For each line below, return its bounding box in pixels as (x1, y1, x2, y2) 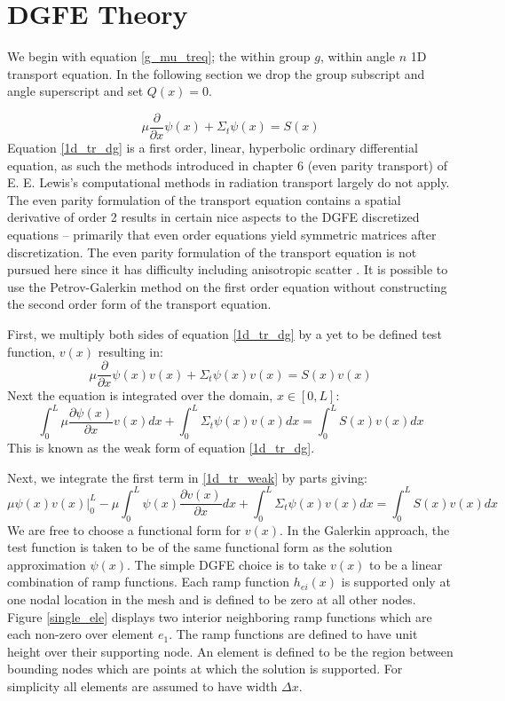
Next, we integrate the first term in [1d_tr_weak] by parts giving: (7, 468, 367, 486)
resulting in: (98, 342, 163, 360)
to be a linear (369, 555, 443, 573)
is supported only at (341, 572, 451, 591)
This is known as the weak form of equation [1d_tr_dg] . (7, 438, 315, 457)
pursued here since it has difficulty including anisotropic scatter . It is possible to (7, 260, 448, 279)
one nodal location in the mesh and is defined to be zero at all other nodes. (7, 589, 416, 608)
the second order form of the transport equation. (7, 295, 272, 313)
